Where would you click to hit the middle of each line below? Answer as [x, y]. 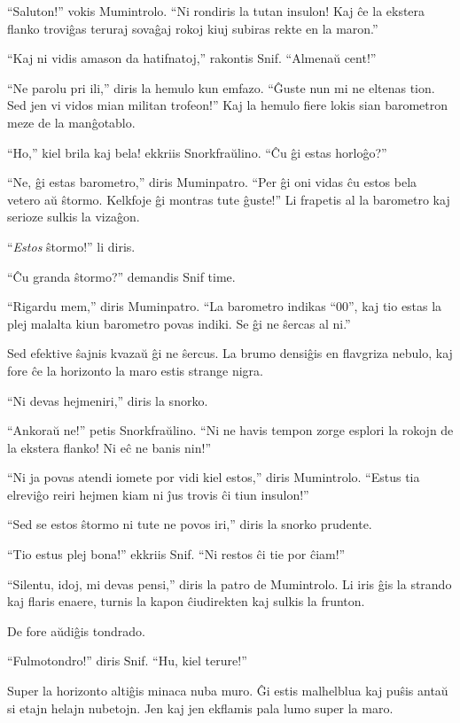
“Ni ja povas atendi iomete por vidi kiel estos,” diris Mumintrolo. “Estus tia [214, 477]
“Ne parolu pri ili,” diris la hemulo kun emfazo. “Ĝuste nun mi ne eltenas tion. [221, 87]
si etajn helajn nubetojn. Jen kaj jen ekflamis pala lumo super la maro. [200, 707]
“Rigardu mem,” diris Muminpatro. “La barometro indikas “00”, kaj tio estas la [225, 306]
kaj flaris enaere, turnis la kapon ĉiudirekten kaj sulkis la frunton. [186, 601]
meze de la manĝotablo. [71, 122]
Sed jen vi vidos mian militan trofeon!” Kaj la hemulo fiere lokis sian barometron [228, 105]
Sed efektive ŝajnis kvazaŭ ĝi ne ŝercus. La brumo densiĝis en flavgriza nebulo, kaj [230, 353]
